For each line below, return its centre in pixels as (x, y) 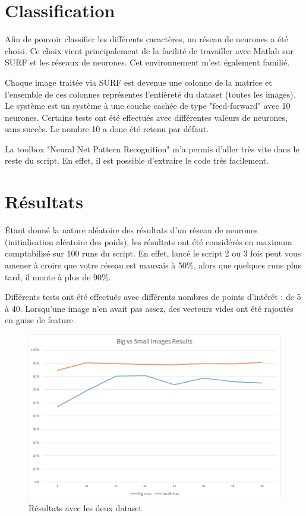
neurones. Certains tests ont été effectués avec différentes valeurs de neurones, (146, 117)
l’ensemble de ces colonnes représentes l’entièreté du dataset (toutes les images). (150, 94)
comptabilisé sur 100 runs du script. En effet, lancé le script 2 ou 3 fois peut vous (153, 253)
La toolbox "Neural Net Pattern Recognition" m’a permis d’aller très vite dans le (152, 148)
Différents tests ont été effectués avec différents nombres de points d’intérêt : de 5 (153, 297)
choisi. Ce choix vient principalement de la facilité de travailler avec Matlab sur (149, 50)
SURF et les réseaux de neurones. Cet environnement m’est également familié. (147, 62)
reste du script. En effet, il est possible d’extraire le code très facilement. (137, 160)
